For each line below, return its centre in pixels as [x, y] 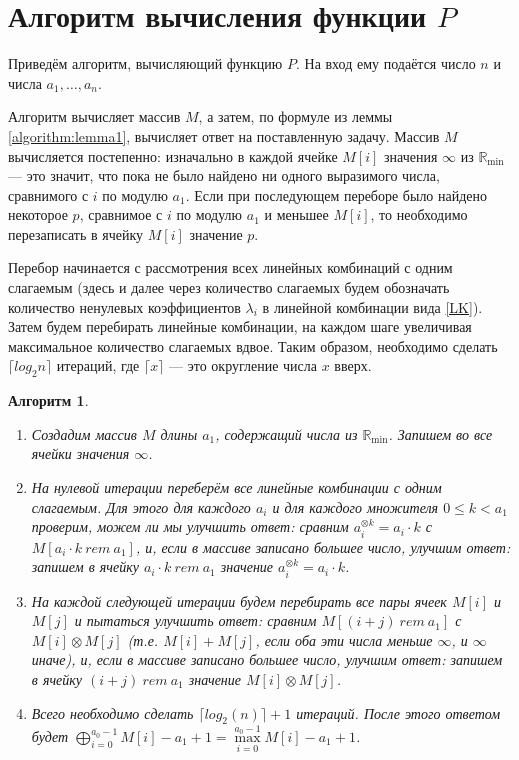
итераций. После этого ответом [398, 712]
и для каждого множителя [355, 506]
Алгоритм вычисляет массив [94, 116]
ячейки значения [80, 453]
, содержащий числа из [286, 433]
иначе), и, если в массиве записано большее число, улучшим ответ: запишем [267, 659]
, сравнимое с [121, 214]
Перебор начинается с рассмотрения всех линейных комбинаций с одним [230, 267]
